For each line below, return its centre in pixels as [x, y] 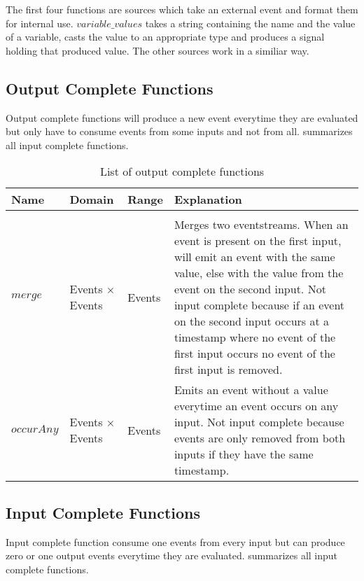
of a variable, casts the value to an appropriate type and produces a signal [165, 37]
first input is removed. [228, 370]
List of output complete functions [182, 171]
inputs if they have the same [244, 454]
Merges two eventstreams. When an [261, 225]
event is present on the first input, [258, 241]
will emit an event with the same [254, 257]
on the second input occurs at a [251, 321]
